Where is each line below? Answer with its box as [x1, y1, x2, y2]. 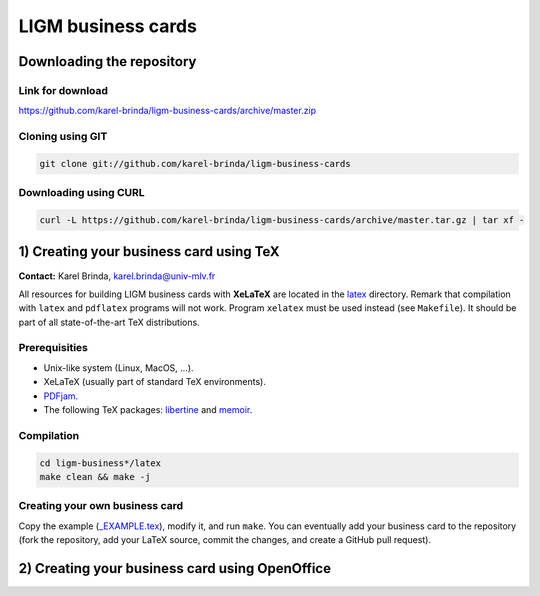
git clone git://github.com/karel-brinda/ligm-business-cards [39, 158, 351, 169]
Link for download [18, 83, 109, 97]
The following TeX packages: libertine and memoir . [43, 403, 253, 415]
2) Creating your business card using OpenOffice [18, 560, 332, 577]
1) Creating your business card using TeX [18, 243, 280, 260]
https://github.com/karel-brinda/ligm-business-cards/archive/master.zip [18, 105, 317, 117]
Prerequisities [18, 341, 89, 355]
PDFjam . [43, 390, 79, 402]
